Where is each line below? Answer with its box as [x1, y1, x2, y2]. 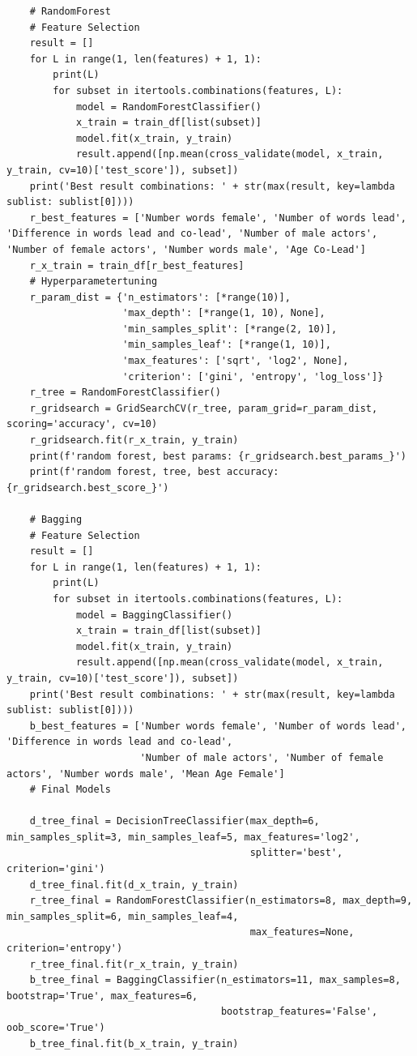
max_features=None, [249, 926, 355, 938]
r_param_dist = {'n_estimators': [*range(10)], [29, 291, 291, 303]
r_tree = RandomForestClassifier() [29, 387, 221, 399]
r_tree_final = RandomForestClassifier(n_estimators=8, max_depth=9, [29, 895, 413, 907]
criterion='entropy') [6, 943, 123, 955]
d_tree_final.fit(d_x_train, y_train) [29, 879, 239, 891]
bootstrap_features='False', [220, 1006, 378, 1018]
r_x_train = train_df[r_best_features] [29, 259, 245, 271]
